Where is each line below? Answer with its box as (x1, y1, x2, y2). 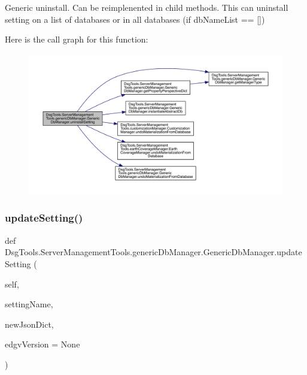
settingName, (5, 298, 53, 310)
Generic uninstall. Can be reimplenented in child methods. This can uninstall (5, 1, 288, 13)
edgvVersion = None (5, 338, 80, 350)
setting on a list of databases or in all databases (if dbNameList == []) (5, 13, 265, 25)
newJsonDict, (5, 317, 54, 330)
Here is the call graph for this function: (5, 33, 148, 46)
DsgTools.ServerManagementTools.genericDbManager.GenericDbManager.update (5, 246, 302, 258)
